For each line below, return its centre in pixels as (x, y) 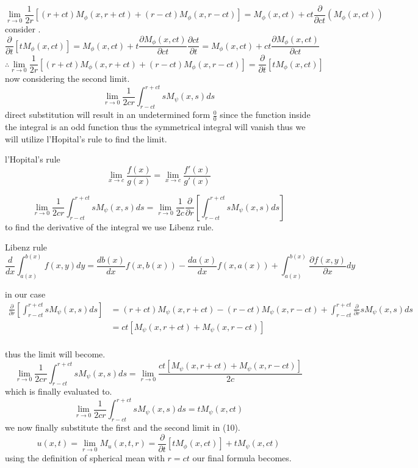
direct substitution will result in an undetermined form (108, 115)
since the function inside (265, 115)
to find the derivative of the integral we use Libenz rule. (110, 226)
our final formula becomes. (242, 457)
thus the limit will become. (55, 353)
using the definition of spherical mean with (85, 457)
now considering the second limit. (67, 79)
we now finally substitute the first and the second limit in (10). (123, 427)
